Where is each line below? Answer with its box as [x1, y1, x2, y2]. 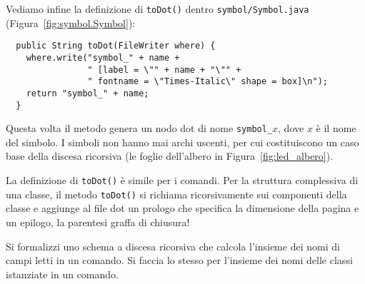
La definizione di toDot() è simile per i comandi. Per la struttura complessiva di [6, 173, 359, 188]
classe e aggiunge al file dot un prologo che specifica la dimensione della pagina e [6, 201, 359, 215]
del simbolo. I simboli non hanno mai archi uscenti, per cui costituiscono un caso [6, 134, 359, 149]
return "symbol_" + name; [26, 88, 149, 98]
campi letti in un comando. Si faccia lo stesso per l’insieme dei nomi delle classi [6, 253, 353, 268]
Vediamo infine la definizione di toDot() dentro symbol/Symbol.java [6, 1, 309, 16]
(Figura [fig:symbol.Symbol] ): [6, 15, 136, 30]
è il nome [316, 121, 356, 136]
